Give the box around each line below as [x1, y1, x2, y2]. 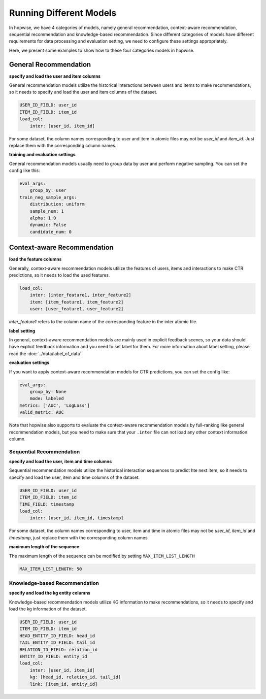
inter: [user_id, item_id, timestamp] [30, 515, 124, 521]
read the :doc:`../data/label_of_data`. [9, 350, 83, 357]
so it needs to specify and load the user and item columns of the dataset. [9, 89, 158, 95]
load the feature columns [9, 256, 62, 262]
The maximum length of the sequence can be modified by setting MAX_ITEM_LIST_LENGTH [9, 553, 195, 559]
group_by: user [30, 188, 66, 193]
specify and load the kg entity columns [9, 590, 91, 596]
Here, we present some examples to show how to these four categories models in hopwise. [9, 47, 195, 53]
